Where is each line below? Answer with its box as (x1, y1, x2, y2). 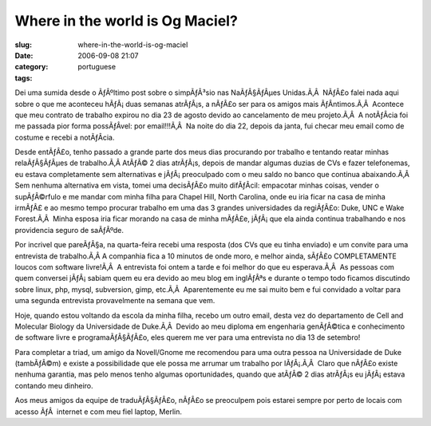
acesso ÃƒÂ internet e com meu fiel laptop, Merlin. (14, 407, 183, 416)
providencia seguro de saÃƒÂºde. (14, 225, 124, 235)
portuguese (77, 62, 116, 72)
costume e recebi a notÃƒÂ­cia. (14, 132, 115, 142)
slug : (14, 40, 32, 49)
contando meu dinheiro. (14, 381, 93, 390)
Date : (14, 50, 34, 60)
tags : (14, 73, 33, 83)
